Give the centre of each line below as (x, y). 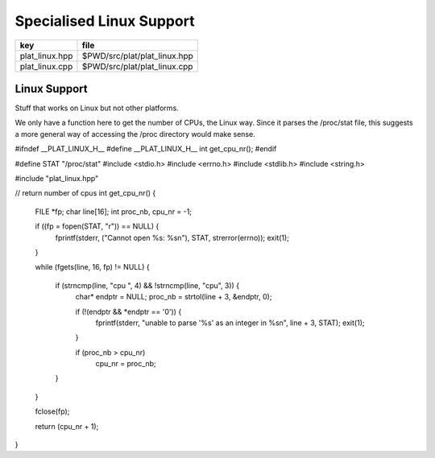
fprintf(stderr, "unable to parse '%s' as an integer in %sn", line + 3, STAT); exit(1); (230, 323)
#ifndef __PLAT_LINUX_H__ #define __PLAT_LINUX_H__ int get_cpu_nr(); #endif (146, 149)
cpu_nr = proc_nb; (126, 364)
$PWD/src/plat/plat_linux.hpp (137, 56)
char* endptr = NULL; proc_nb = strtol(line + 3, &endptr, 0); (174, 297)
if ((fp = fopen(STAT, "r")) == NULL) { (97, 226)
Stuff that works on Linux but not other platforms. (97, 108)
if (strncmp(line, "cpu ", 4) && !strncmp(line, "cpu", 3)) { (147, 285)
